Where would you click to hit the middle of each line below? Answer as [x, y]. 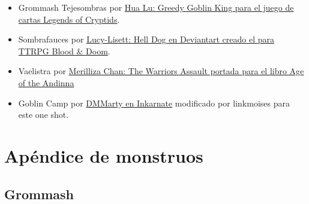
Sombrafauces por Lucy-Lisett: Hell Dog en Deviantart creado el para [146, 39]
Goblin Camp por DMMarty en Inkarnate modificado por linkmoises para [154, 103]
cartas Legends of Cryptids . [69, 19]
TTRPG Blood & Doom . [64, 51]
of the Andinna [46, 82]
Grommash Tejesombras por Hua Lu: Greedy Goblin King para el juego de [156, 7]
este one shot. [43, 115]
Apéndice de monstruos [104, 155]
